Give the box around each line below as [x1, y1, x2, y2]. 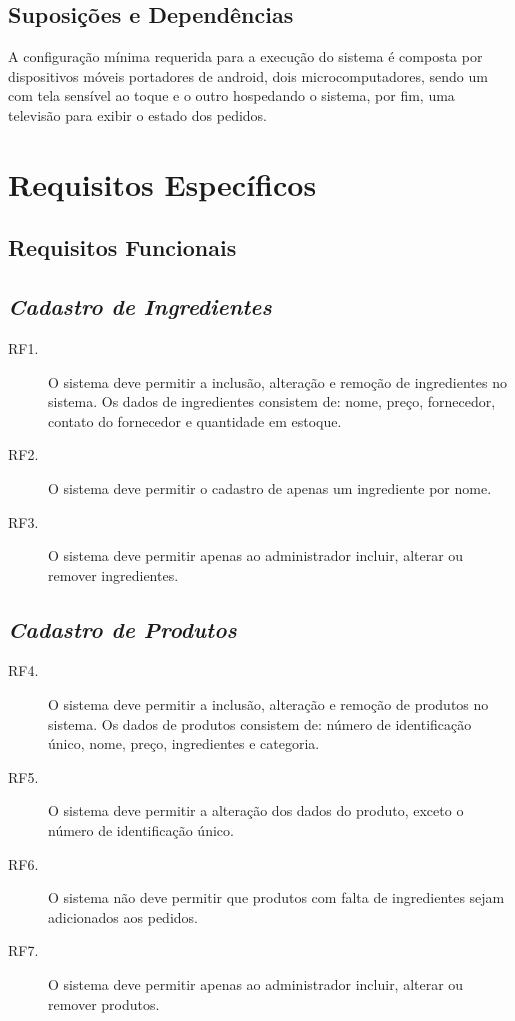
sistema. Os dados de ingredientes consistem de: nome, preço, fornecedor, [48, 391, 496, 412]
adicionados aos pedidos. [48, 906, 198, 927]
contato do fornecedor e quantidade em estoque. [48, 410, 342, 431]
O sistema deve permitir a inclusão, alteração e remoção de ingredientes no [48, 371, 507, 392]
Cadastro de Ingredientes [8, 291, 272, 322]
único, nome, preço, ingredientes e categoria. [48, 733, 320, 754]
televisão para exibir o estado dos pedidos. [8, 104, 267, 125]
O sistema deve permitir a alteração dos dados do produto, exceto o [48, 800, 464, 821]
